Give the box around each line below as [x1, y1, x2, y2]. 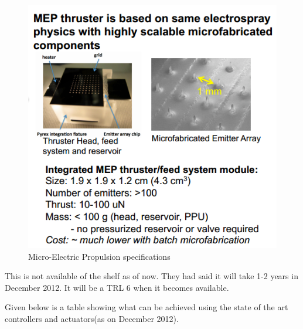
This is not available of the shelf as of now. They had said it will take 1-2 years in [5, 270, 298, 282]
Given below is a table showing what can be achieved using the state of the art [5, 301, 288, 313]
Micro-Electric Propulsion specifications [28, 250, 171, 262]
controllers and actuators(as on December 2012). [5, 312, 179, 324]
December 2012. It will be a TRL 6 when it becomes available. [5, 281, 229, 293]
